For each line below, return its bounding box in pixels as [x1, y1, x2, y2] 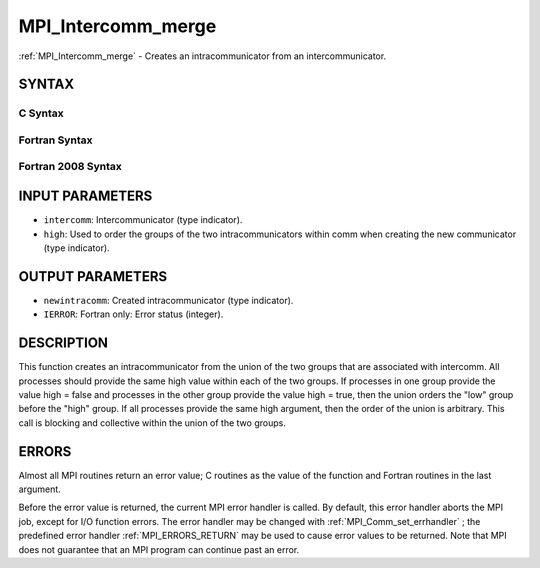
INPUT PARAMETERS [18, 188, 153, 205]
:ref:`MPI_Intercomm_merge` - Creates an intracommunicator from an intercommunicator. [18, 50, 387, 62]
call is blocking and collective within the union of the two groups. [18, 416, 287, 429]
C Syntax [18, 106, 64, 120]
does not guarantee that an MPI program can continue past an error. [18, 543, 300, 555]
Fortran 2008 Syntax [18, 160, 122, 174]
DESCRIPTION [18, 335, 109, 352]
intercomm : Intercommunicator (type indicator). [43, 214, 243, 226]
